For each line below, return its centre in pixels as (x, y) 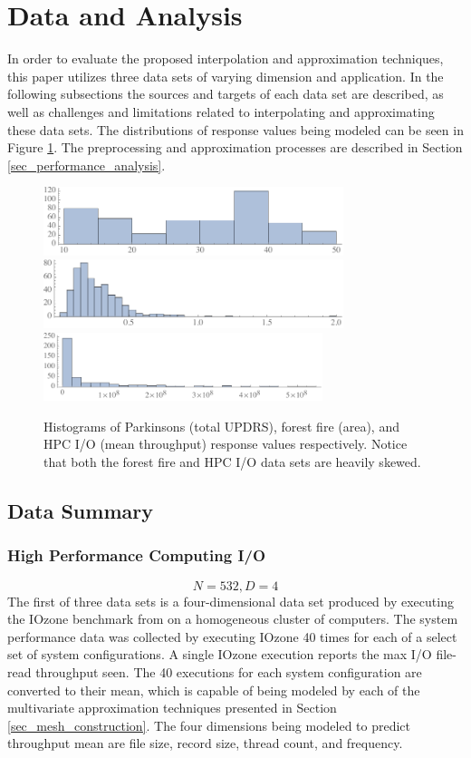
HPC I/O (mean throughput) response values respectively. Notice (226, 444)
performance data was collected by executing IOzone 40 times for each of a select (232, 636)
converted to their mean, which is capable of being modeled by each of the (214, 690)
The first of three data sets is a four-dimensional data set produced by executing (231, 601)
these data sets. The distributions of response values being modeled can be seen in (235, 129)
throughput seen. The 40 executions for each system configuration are (229, 671)
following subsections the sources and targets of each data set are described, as (226, 94)
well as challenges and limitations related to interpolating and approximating (221, 111)
